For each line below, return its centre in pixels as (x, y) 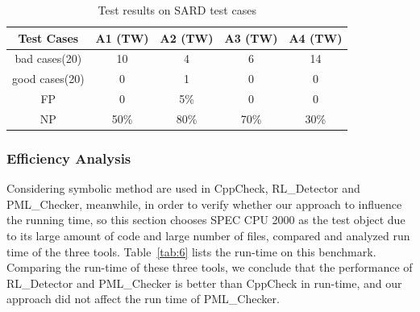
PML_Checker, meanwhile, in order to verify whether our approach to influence (204, 204)
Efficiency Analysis (69, 158)
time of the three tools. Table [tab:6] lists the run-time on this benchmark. (191, 251)
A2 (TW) (187, 37)
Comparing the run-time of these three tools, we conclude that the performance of (210, 267)
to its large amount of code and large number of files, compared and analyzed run (208, 236)
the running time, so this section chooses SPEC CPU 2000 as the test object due (206, 220)
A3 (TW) (251, 37)
